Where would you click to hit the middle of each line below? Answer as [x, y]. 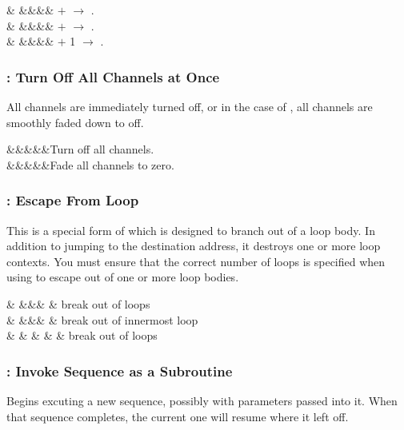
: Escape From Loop [73, 200]
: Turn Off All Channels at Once [113, 76]
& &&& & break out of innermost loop [102, 319]
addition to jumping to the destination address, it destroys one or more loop [194, 246]
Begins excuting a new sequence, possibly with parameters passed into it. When [202, 400]
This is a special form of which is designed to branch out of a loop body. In [191, 230]
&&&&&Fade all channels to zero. [90, 164]
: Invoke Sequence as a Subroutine [120, 370]
